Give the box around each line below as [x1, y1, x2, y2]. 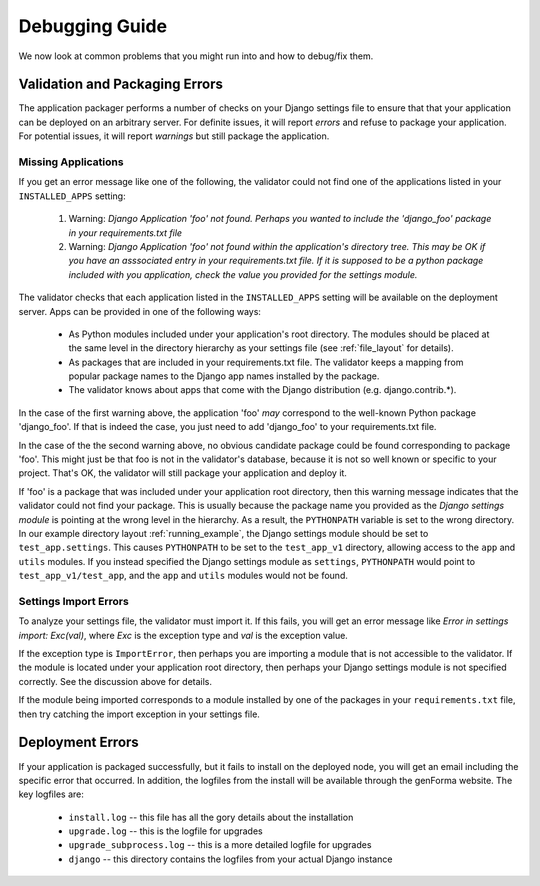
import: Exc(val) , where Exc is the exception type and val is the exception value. [18, 629, 349, 641]
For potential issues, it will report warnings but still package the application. [18, 130, 330, 142]
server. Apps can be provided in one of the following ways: [18, 305, 262, 317]
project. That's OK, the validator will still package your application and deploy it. [18, 467, 347, 479]
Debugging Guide [18, 15, 168, 37]
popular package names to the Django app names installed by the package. [68, 370, 380, 382]
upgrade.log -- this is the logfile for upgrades [68, 825, 264, 837]
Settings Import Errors [18, 594, 129, 608]
